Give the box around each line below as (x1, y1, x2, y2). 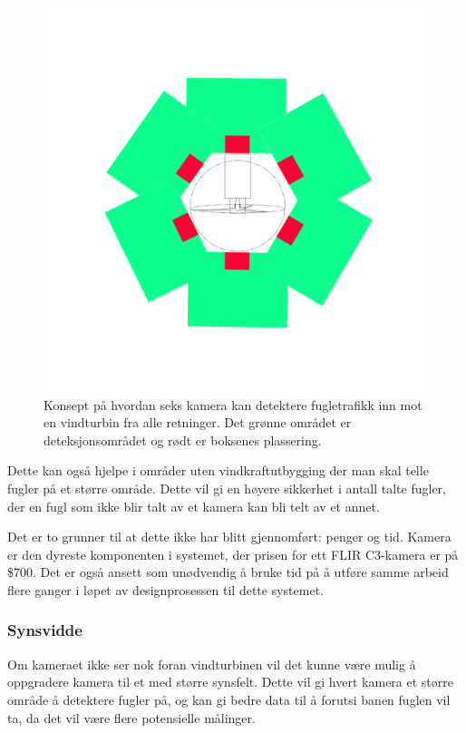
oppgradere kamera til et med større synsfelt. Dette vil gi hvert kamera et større (7, 672, 453, 691)
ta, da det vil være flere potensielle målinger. (7, 708, 256, 727)
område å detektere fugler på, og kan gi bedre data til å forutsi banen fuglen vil (7, 689, 451, 709)
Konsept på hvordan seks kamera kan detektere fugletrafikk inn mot (44, 395, 422, 414)
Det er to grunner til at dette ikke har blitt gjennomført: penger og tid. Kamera (7, 527, 451, 546)
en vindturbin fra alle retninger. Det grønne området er (44, 413, 352, 432)
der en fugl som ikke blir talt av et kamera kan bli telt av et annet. (7, 496, 380, 515)
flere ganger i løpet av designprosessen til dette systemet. (7, 580, 324, 599)
